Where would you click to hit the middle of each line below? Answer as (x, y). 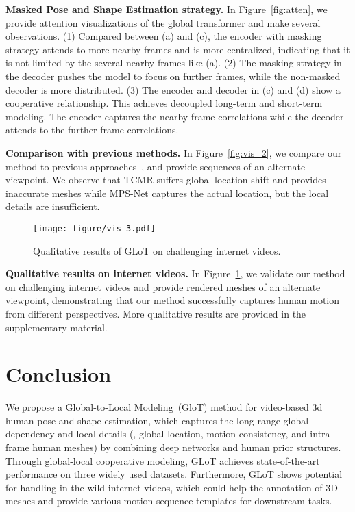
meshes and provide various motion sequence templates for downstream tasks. (169, 501)
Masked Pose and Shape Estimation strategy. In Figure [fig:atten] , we (167, 9)
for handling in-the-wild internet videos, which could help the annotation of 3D (172, 487)
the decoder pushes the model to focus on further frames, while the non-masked (173, 76)
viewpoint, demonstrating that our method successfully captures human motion (173, 300)
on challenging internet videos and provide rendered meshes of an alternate (163, 286)
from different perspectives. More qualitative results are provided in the (156, 313)
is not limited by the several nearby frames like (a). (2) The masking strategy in (174, 63)
